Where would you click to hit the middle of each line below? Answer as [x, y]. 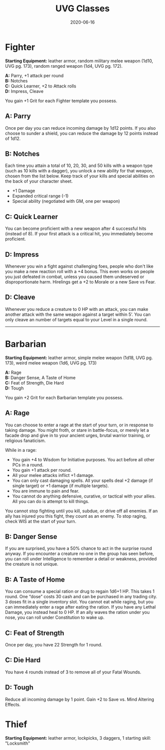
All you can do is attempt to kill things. [51, 501]
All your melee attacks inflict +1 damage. [53, 475]
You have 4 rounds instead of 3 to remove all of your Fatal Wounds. [73, 672]
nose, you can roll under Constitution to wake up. [55, 617]
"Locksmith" [18, 743]
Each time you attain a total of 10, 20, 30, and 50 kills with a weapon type [79, 166]
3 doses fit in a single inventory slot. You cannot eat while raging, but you [79, 602]
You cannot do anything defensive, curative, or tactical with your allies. [84, 496]
